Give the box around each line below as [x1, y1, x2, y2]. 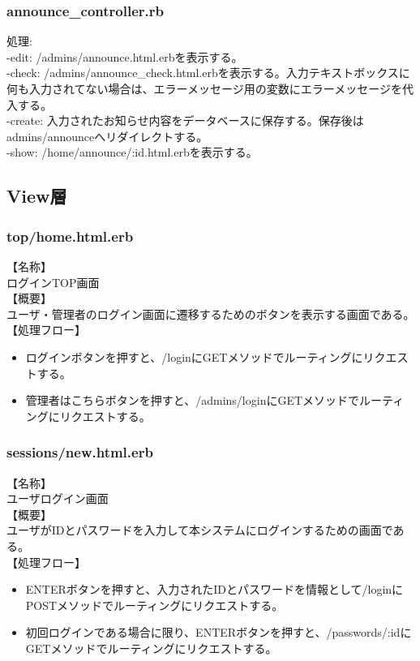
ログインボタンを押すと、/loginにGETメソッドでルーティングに [25, 348, 363, 365]
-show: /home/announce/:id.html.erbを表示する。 [6, 144, 258, 161]
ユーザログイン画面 [6, 490, 109, 507]
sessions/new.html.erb [6, 442, 153, 462]
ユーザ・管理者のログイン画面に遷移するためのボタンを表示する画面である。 [6, 305, 415, 322]
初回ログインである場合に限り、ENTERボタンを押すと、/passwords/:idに [25, 624, 412, 641]
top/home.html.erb [6, 225, 134, 246]
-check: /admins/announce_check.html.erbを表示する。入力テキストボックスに [6, 64, 410, 81]
